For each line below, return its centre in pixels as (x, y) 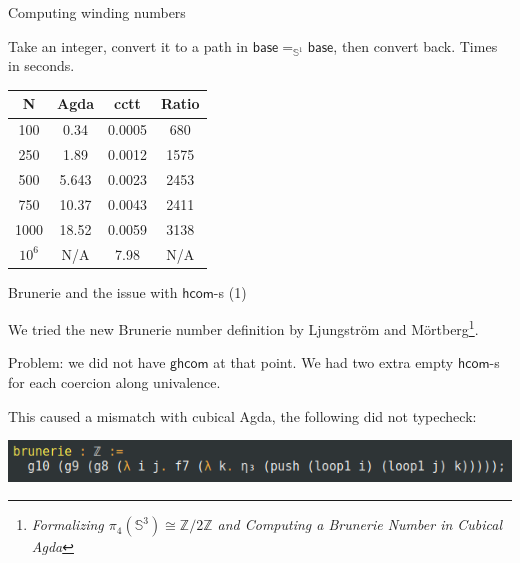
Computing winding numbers (97, 12)
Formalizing (67, 524)
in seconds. (41, 65)
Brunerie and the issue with (93, 291)
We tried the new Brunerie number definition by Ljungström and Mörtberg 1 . (243, 327)
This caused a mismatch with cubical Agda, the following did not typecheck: (242, 415)
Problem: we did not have (87, 362)
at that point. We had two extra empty (333, 362)
